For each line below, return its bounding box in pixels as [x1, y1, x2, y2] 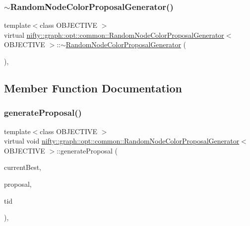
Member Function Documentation [4, 80, 183, 95]
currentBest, [4, 162, 42, 172]
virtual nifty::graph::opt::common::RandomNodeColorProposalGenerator [4, 29, 224, 40]
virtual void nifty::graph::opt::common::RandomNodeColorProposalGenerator [4, 136, 240, 146]
